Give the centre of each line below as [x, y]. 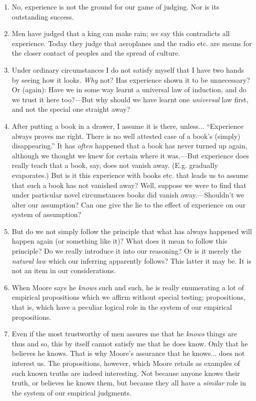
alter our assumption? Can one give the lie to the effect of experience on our [129, 204]
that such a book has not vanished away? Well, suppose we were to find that [129, 185]
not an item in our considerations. [64, 270]
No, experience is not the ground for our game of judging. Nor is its [115, 7]
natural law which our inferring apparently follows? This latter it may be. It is [131, 260]
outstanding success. [43, 16]
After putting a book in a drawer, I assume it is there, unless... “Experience [127, 126]
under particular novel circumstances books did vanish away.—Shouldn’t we [128, 195]
